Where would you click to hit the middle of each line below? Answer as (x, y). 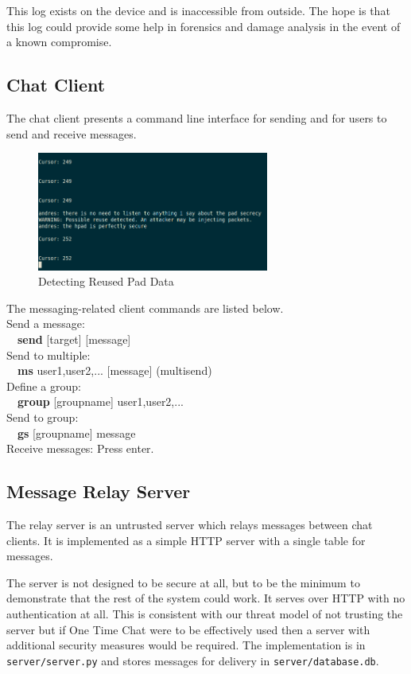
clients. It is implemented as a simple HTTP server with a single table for (186, 540)
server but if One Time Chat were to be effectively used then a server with (188, 629)
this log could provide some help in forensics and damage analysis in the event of (204, 26)
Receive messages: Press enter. (80, 448)
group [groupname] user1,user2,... (101, 401)
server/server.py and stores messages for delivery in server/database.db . (193, 660)
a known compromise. (59, 42)
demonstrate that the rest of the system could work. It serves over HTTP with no (206, 598)
